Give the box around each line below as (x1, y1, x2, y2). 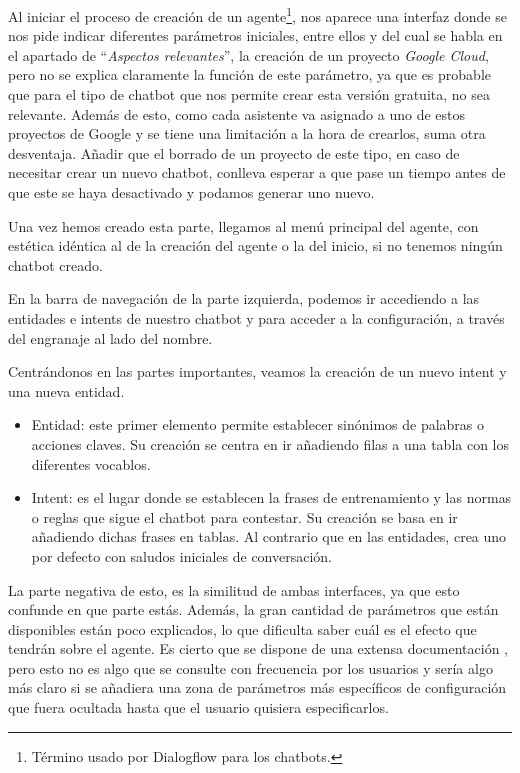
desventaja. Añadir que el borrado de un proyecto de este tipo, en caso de (8, 142, 460, 163)
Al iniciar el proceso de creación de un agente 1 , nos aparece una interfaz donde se (8, 3, 507, 26)
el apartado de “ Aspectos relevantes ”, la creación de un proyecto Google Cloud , (8, 44, 489, 65)
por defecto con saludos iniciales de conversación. (31, 545, 332, 566)
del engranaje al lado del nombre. (8, 327, 213, 348)
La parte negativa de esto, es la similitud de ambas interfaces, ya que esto (8, 579, 460, 600)
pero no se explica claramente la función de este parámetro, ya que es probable (8, 64, 491, 85)
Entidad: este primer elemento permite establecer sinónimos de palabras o (31, 414, 485, 435)
